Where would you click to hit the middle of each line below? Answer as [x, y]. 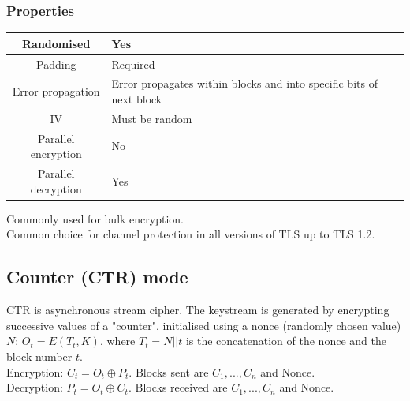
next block [137, 99]
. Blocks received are [178, 387]
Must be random [152, 118]
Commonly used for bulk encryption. [95, 218]
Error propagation [56, 91]
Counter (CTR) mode [97, 277]
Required [133, 64]
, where [117, 341]
